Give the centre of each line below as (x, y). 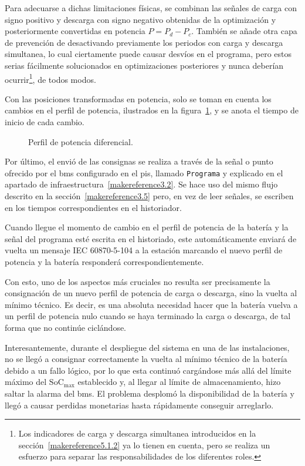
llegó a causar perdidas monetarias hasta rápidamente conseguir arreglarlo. (139, 405)
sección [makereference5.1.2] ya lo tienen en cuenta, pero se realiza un (144, 445)
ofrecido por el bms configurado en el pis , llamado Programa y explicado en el (144, 172)
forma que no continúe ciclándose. (66, 327)
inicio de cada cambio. (45, 122)
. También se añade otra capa (244, 31)
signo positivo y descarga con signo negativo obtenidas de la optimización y (140, 19)
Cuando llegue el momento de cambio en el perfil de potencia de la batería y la (147, 227)
